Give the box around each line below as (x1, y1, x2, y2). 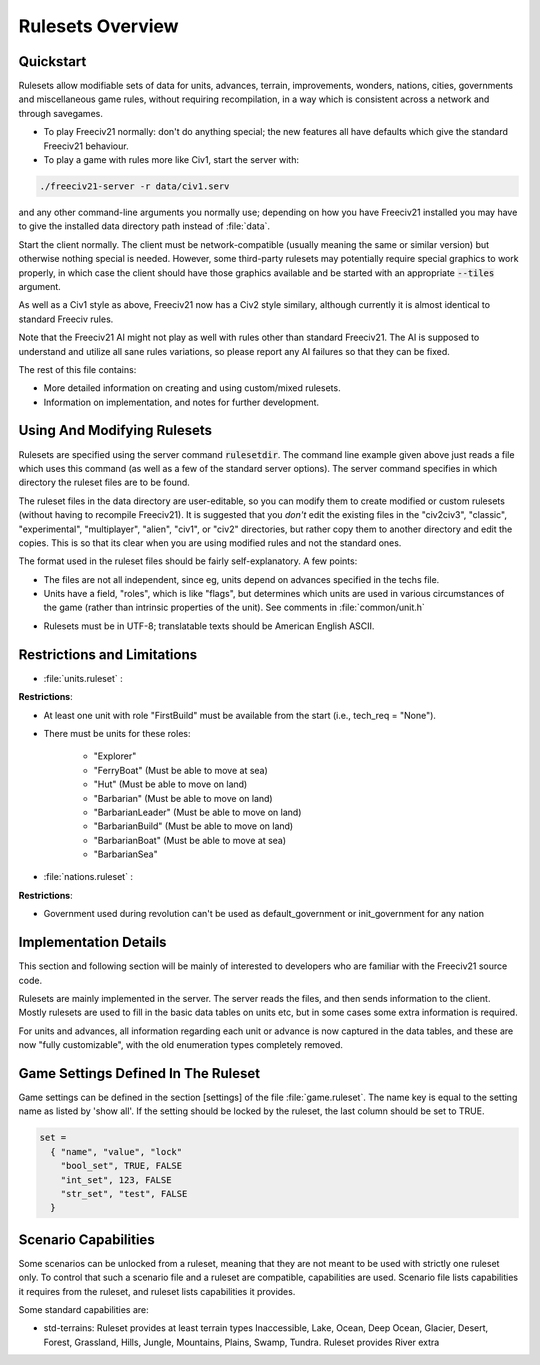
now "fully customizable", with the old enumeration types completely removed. (18, 1039, 344, 1051)
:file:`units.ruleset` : (43, 672, 124, 684)
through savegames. (18, 107, 104, 119)
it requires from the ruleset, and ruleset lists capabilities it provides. (18, 1285, 296, 1297)
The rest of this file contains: (18, 363, 137, 375)
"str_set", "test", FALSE (60, 1188, 188, 1199)
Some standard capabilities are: (18, 1304, 149, 1316)
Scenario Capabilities (18, 1231, 155, 1248)
